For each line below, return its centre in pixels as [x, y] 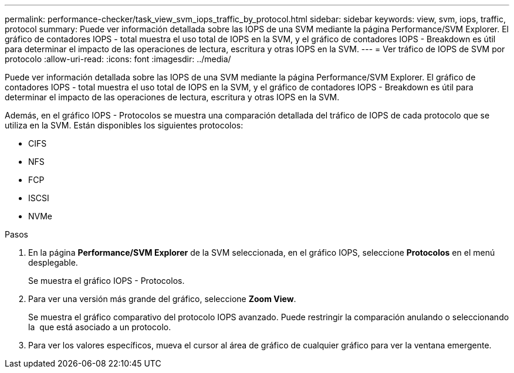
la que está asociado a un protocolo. [100, 327]
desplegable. [53, 262]
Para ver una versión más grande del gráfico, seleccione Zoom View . [162, 299]
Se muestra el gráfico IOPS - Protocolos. [106, 281]
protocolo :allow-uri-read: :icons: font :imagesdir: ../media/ [118, 59]
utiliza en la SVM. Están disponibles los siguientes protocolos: [124, 125]
